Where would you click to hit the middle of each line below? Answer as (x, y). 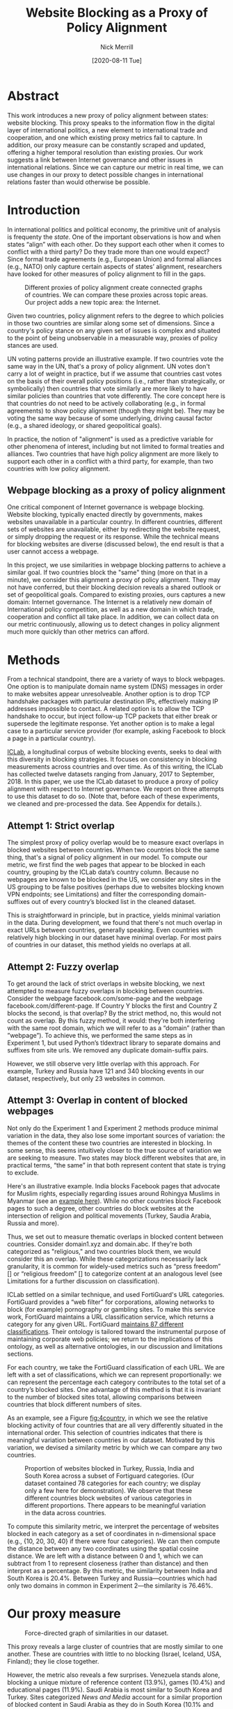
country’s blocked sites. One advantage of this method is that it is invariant (114, 1389)
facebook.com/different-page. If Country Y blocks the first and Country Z (112, 1006)
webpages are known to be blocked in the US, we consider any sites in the (114, 880)
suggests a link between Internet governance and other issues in (100, 160)
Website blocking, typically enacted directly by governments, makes (105, 514)
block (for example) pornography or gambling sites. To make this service (111, 1309)
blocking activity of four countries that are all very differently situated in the (115, 1425)
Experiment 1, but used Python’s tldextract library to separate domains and (114, 1043)
